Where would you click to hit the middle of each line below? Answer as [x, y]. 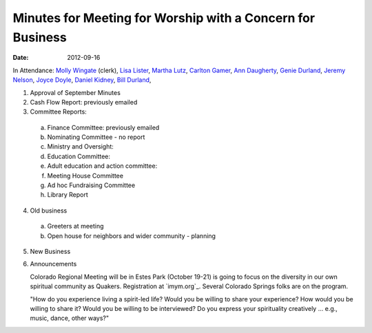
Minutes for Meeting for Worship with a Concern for [164, 18]
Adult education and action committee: [102, 166]
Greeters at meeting [75, 226]
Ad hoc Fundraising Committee [91, 185]
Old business [49, 211]
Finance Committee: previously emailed [103, 127]
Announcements [53, 264]
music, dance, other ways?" [70, 318]
